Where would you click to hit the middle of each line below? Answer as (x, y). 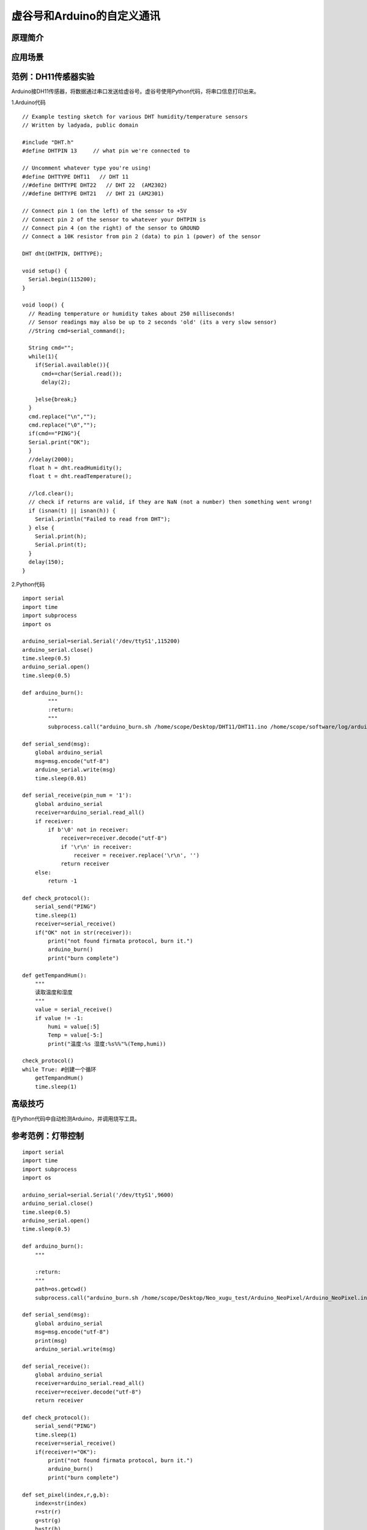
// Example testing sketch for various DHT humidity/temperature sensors (135, 117)
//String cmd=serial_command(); (77, 331)
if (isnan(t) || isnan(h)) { (72, 510)
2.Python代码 (28, 584)
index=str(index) (61, 1503)
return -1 (63, 881)
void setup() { (45, 271)
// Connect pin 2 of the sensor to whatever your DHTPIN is (114, 219)
